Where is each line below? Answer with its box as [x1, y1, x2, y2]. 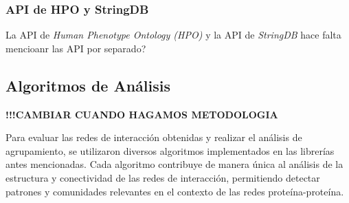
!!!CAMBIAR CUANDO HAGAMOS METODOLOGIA [5, 107, 278, 121]
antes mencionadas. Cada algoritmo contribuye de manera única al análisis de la [5, 157, 344, 171]
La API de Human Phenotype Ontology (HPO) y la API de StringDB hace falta [5, 28, 341, 42]
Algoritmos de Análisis [5, 74, 171, 96]
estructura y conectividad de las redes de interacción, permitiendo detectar [5, 170, 320, 184]
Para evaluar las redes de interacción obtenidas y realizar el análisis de [5, 130, 302, 145]
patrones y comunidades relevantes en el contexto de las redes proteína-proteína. [5, 184, 344, 198]
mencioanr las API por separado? [5, 41, 146, 55]
